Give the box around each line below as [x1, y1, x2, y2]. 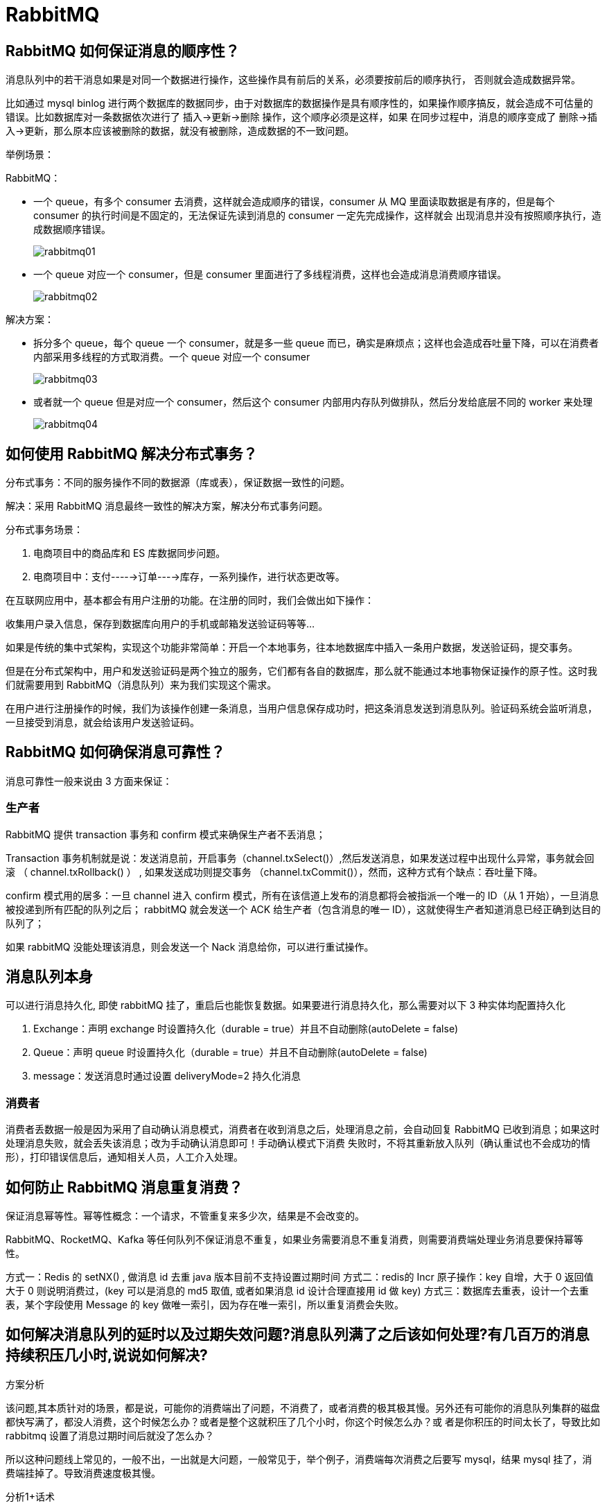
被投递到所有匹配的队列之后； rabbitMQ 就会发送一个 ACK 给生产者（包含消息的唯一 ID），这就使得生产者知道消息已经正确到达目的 [6, 903, 601, 915]
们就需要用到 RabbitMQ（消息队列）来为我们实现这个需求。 [6, 679, 277, 691]
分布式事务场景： [6, 523, 83, 536]
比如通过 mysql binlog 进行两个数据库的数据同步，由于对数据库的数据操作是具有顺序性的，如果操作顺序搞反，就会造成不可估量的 [6, 97, 593, 110]
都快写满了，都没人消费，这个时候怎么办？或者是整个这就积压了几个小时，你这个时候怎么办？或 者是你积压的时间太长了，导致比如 [6, 1415, 600, 1428]
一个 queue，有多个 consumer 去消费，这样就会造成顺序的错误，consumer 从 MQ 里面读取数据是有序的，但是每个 [33, 196, 555, 208]
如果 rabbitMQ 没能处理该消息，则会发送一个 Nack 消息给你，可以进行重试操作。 [6, 940, 374, 953]
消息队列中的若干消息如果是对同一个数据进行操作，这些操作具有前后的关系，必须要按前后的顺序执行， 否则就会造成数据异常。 [6, 73, 581, 86]
